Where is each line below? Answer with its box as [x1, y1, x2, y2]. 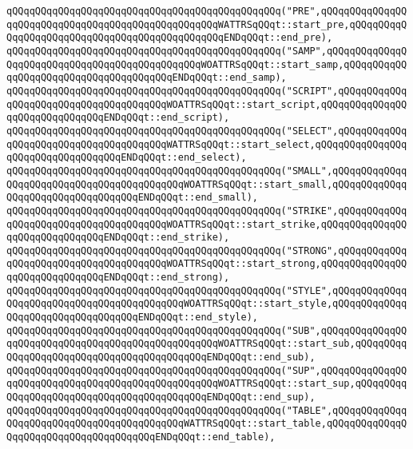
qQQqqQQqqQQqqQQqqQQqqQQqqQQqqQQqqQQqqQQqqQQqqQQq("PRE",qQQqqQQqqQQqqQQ [6, 6, 407, 17]
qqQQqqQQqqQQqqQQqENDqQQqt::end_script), [6, 112, 230, 124]
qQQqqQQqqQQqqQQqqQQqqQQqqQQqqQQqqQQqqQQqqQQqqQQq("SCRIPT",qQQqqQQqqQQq [6, 85, 407, 97]
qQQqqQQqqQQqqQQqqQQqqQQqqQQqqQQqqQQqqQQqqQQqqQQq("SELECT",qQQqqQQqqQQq [6, 125, 407, 137]
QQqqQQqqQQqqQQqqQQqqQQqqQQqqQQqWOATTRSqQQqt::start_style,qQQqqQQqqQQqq [6, 298, 407, 310]
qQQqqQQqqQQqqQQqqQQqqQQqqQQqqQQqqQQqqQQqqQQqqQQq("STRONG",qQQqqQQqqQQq [6, 244, 407, 256]
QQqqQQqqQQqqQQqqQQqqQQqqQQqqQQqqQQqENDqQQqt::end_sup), [6, 391, 316, 403]
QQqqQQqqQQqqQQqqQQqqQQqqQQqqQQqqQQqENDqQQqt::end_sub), [6, 352, 316, 364]
